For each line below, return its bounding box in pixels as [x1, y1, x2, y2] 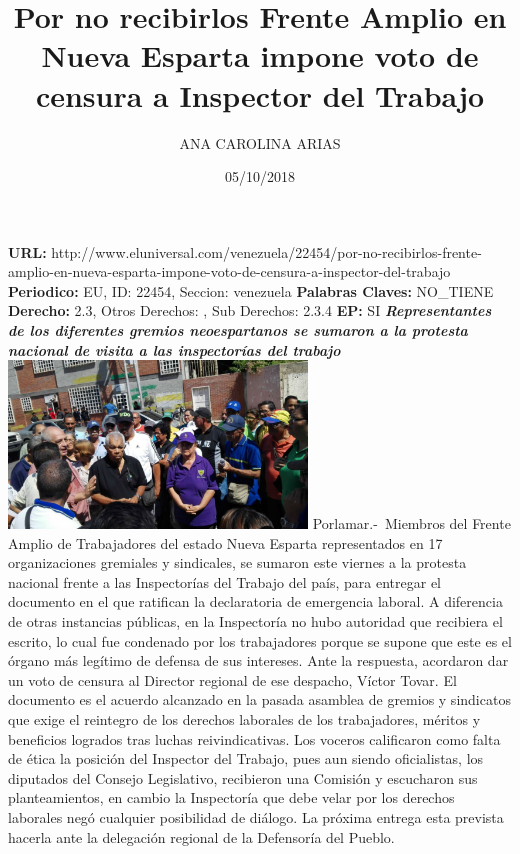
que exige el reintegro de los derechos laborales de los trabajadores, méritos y [8, 708, 481, 729]
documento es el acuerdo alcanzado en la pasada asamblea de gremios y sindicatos [8, 689, 511, 710]
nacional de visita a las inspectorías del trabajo [8, 339, 341, 360]
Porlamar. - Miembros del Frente [312, 513, 511, 533]
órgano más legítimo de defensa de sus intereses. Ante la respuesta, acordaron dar [8, 650, 509, 671]
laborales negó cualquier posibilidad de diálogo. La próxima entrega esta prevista [8, 806, 504, 827]
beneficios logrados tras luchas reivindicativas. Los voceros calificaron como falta [8, 728, 501, 749]
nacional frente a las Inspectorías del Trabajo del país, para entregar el [8, 571, 441, 592]
